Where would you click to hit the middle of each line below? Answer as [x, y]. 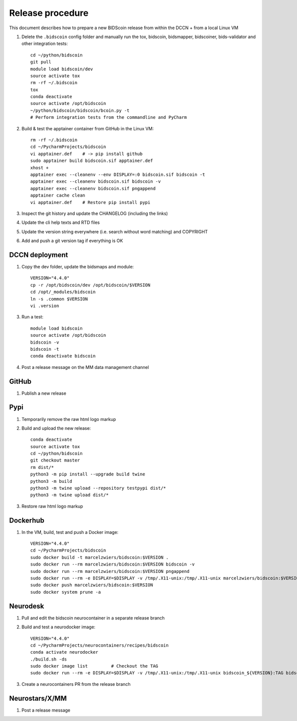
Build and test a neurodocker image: [58, 627]
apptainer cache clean [58, 195]
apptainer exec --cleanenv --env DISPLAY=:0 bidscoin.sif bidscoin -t [118, 174]
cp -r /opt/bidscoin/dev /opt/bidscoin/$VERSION [90, 285]
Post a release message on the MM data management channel [85, 367]
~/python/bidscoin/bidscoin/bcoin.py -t [80, 110]
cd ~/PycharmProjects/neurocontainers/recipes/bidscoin [99, 645]
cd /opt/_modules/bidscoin [63, 292]
